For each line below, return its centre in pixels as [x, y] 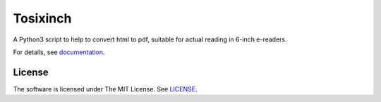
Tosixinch [42, 18]
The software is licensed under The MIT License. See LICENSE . [105, 89]
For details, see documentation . [59, 52]
